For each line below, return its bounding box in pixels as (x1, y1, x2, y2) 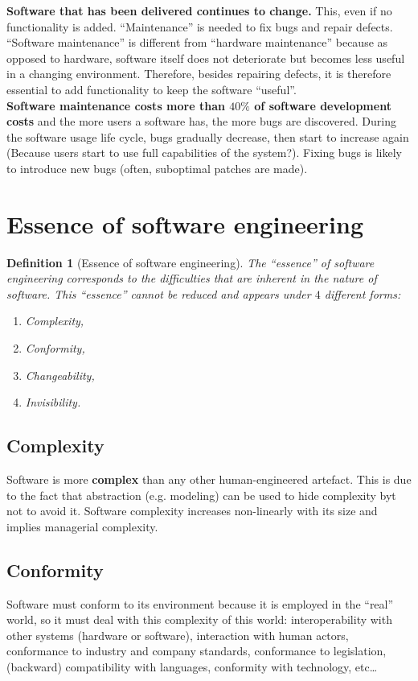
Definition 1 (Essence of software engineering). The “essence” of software (6, 254, 375, 270)
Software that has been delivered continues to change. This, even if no (6, 2, 392, 19)
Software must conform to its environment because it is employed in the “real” (6, 595, 394, 612)
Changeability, (25, 366, 95, 383)
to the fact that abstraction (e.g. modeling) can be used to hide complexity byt (6, 486, 396, 503)
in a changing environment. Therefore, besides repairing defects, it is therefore (6, 65, 391, 82)
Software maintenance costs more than (6, 97, 225, 113)
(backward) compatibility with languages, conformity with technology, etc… (6, 658, 378, 675)
